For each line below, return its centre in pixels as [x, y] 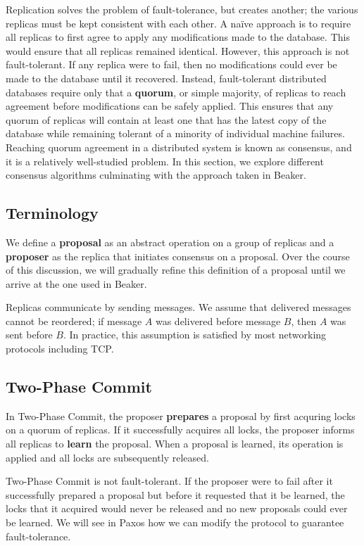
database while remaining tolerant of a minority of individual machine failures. [175, 133]
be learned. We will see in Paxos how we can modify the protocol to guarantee [175, 522]
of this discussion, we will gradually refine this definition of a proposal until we [176, 270]
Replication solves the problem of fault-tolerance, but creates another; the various [182, 9]
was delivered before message [218, 320]
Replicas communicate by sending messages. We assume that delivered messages [178, 307]
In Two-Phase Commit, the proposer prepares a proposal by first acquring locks [181, 415]
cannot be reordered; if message [74, 320]
